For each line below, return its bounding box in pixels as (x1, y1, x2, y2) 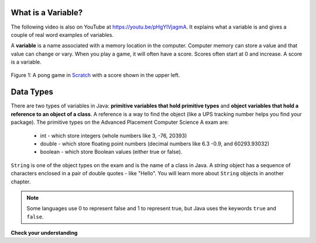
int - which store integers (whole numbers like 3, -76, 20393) (40, 132, 187, 139)
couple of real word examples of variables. (11, 31, 114, 38)
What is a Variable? (11, 8, 83, 18)
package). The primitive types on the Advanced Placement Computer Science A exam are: (11, 119, 229, 126)
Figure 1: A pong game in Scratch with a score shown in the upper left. (11, 72, 180, 79)
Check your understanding (11, 230, 78, 237)
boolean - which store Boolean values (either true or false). (40, 148, 183, 155)
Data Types (11, 87, 54, 97)
